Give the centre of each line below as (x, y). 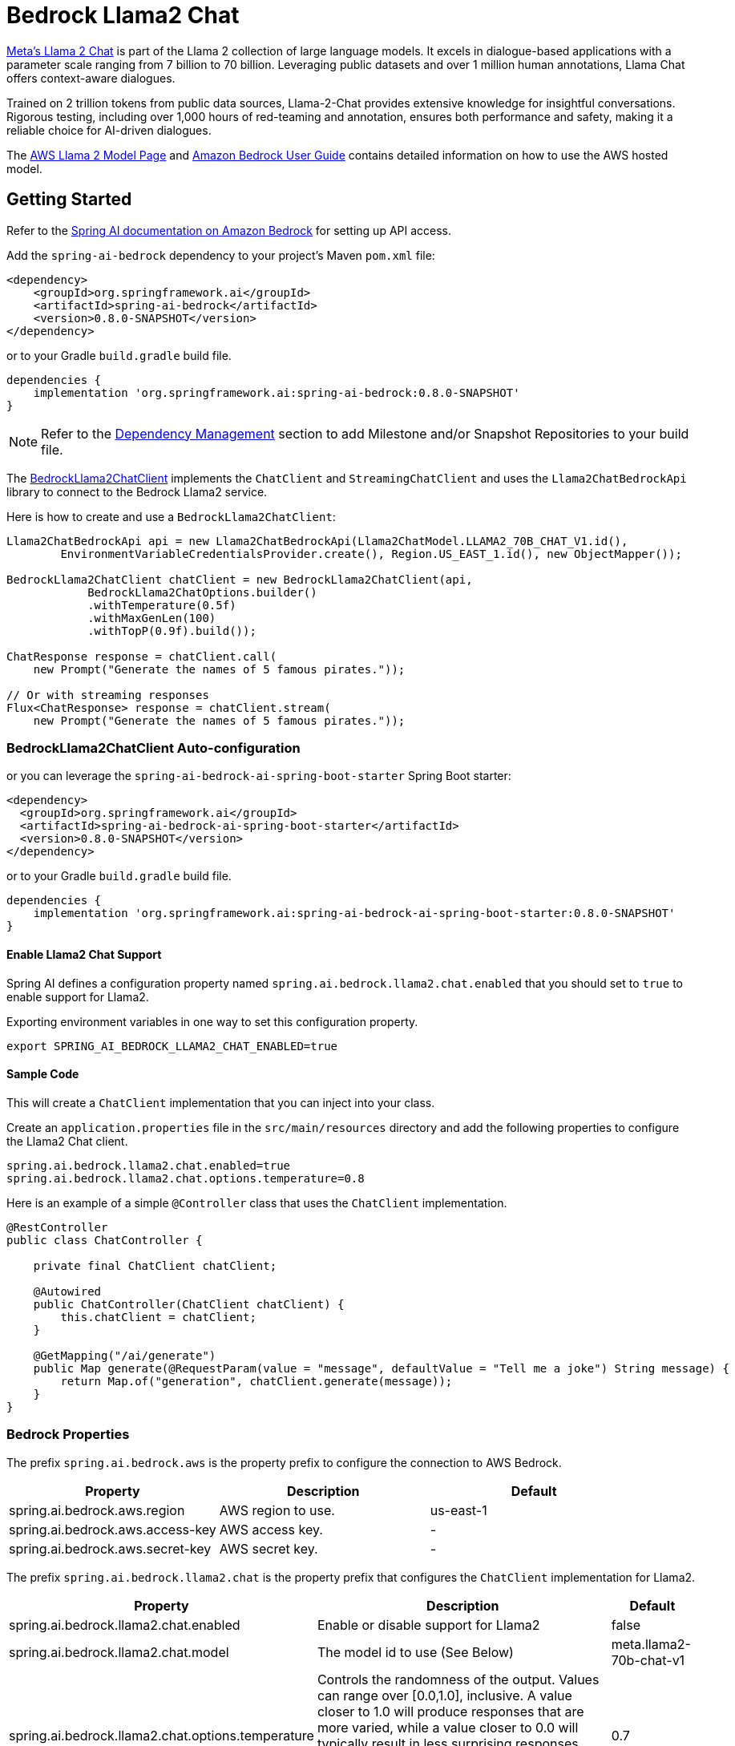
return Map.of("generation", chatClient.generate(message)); (256, 1381)
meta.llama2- (651, 1644)
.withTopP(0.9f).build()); (172, 630)
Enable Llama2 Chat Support (84, 954)
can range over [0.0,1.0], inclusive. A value (444, 1695)
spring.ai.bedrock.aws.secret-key (110, 1548)
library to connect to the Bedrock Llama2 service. (137, 491)
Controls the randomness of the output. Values (458, 1679)
